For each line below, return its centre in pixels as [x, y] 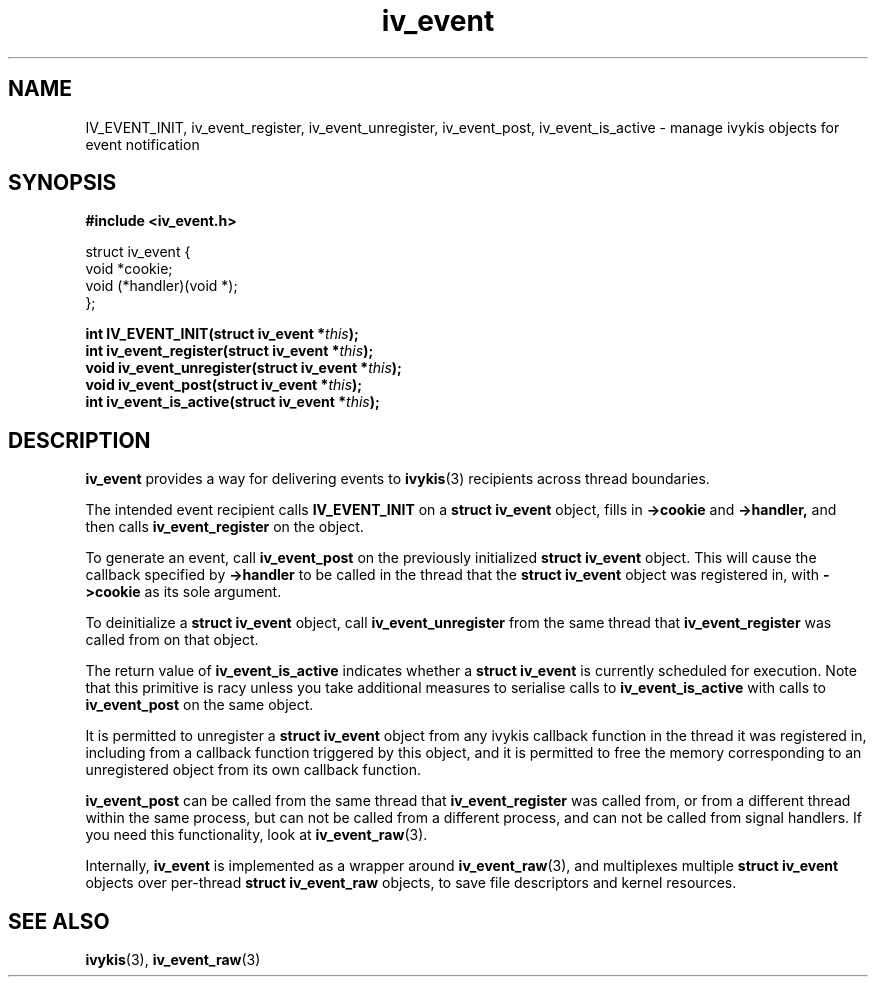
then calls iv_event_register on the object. [224, 527]
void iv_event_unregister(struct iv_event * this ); [243, 368]
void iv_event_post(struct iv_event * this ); [224, 385]
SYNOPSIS [62, 183]
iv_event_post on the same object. [199, 705]
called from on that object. [172, 640]
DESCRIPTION [79, 440]
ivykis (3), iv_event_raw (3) [173, 960]
